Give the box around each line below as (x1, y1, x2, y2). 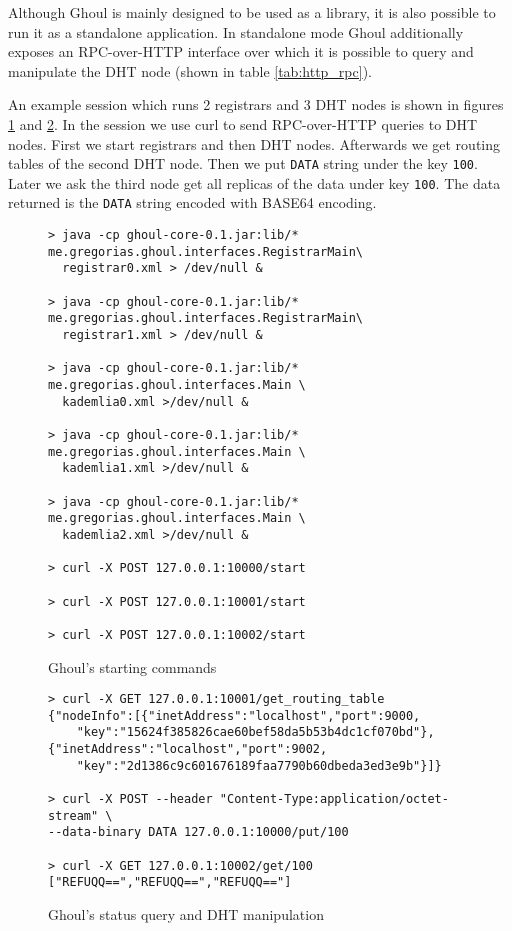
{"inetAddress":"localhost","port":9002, (48, 742, 328, 757)
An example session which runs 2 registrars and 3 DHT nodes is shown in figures (8, 94, 504, 115)
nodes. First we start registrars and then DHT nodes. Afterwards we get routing (8, 133, 500, 154)
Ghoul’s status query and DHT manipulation (48, 904, 324, 924)
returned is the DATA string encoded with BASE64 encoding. (8, 192, 377, 213)
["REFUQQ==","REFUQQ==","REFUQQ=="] (48, 875, 292, 890)
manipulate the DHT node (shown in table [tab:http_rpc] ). (8, 60, 372, 81)
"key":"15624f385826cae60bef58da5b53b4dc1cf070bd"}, (76, 725, 435, 740)
